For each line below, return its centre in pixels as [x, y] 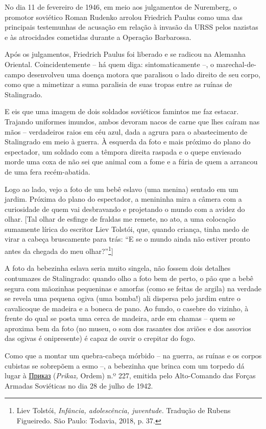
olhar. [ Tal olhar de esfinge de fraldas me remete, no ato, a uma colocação [120, 219]
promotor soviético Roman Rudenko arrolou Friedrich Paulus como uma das [124, 17]
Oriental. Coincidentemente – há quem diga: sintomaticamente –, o [109, 64]
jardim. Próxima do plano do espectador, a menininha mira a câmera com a [123, 199]
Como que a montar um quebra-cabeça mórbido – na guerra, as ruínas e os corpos [133, 356]
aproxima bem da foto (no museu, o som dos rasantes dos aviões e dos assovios [128, 328]
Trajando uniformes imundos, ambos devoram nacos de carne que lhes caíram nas [132, 121]
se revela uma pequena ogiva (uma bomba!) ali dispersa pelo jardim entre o [123, 298]
